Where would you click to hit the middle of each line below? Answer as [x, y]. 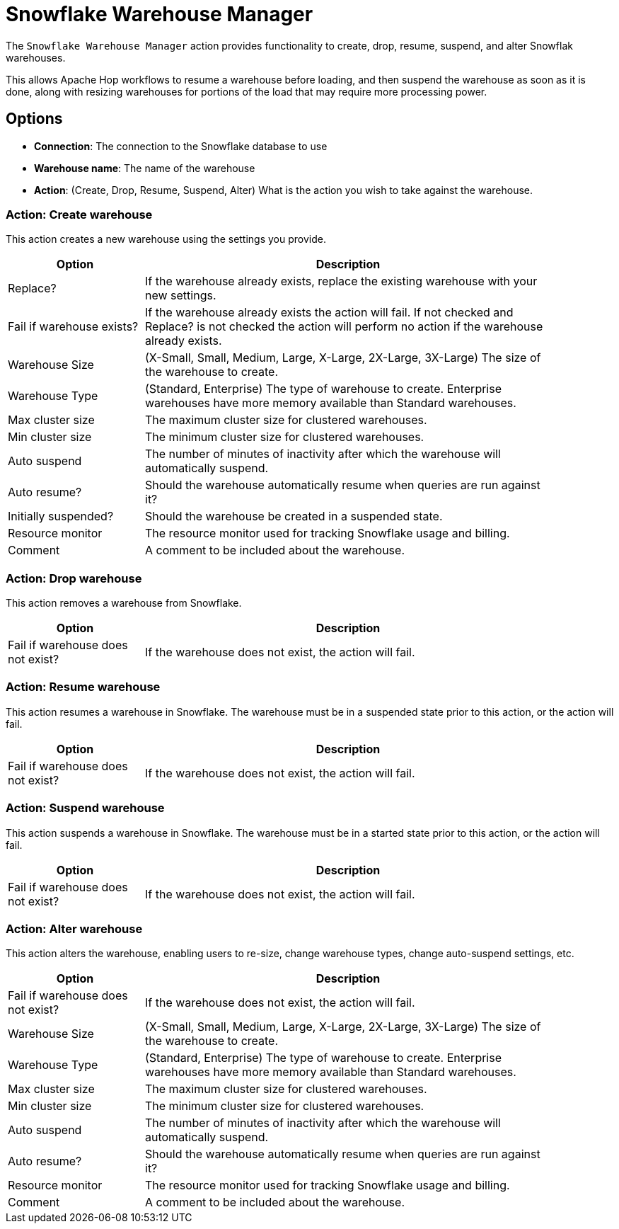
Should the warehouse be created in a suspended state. [294, 516]
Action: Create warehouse [79, 214]
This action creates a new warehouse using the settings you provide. [166, 239]
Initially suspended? [61, 516]
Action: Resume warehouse [83, 687]
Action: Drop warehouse [74, 578]
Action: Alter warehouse [74, 928]
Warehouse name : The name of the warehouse [145, 168]
